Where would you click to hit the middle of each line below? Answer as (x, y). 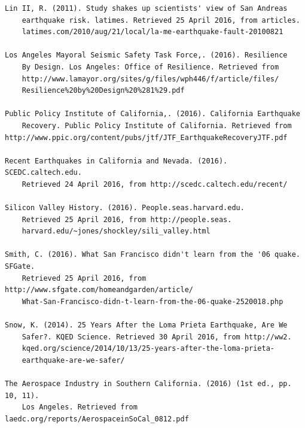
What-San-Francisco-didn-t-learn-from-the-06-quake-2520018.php (152, 301)
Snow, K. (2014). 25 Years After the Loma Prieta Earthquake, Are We (146, 325)
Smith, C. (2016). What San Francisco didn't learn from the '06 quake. (152, 255)
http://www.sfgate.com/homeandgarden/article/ (99, 290)
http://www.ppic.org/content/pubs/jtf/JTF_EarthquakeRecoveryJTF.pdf (146, 137)
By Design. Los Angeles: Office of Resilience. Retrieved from (150, 67)
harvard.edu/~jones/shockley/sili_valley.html (116, 231)
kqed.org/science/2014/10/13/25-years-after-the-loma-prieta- (148, 349)
